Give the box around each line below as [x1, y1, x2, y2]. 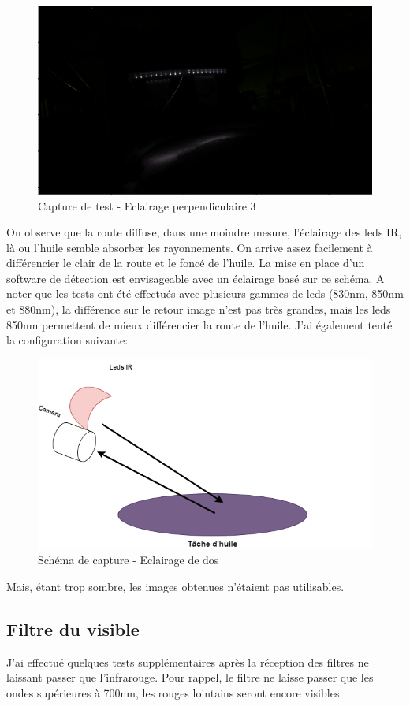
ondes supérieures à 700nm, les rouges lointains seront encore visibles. [6, 685, 343, 701]
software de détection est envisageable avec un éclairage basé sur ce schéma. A [6, 269, 385, 286]
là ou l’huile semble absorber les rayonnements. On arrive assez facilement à [6, 239, 373, 255]
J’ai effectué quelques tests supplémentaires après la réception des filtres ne [6, 653, 369, 670]
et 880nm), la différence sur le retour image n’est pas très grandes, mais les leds [6, 301, 391, 318]
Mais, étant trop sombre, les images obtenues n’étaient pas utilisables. [6, 578, 345, 595]
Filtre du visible [6, 617, 140, 641]
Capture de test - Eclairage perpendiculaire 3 [38, 197, 256, 214]
